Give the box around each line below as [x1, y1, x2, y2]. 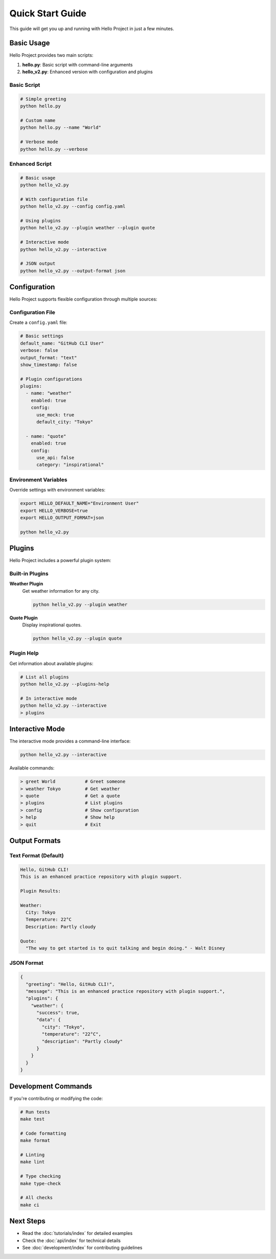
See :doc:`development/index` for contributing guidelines [22, 1245, 143, 1251]
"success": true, [36, 1010, 80, 1016]
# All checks [20, 1195, 53, 1201]
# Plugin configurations [20, 376, 83, 382]
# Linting [20, 1152, 45, 1158]
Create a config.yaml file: [9, 319, 67, 325]
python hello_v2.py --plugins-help [20, 681, 109, 687]
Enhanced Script [9, 160, 52, 167]
